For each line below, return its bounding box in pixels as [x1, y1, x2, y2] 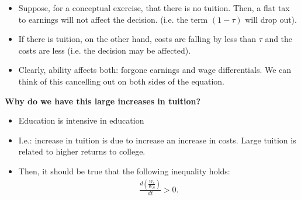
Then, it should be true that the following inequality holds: [18, 164, 230, 177]
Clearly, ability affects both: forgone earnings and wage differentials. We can [18, 64, 292, 76]
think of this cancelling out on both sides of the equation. [18, 75, 225, 87]
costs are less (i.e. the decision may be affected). [18, 44, 191, 56]
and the [265, 33, 293, 45]
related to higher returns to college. [18, 145, 146, 157]
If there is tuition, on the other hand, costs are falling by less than [18, 33, 256, 45]
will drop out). [245, 13, 297, 25]
